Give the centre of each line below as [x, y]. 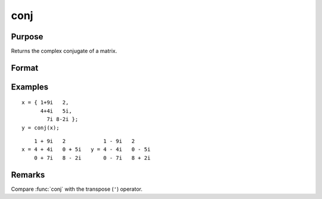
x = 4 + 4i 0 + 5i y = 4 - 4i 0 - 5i [86, 150]
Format [25, 68]
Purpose [27, 37]
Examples [30, 87]
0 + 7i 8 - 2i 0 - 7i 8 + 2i [92, 158]
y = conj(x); [41, 128]
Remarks [28, 175]
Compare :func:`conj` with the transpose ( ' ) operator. [77, 189]
